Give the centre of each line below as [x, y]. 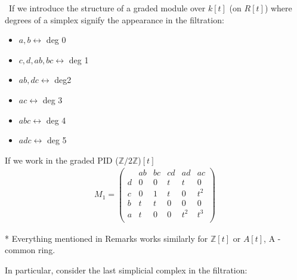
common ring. [30, 250]
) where [278, 8]
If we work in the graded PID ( [62, 160]
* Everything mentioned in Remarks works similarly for [106, 238]
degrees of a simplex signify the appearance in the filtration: [115, 19]
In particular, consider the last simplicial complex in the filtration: [126, 270]
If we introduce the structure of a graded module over [107, 8]
